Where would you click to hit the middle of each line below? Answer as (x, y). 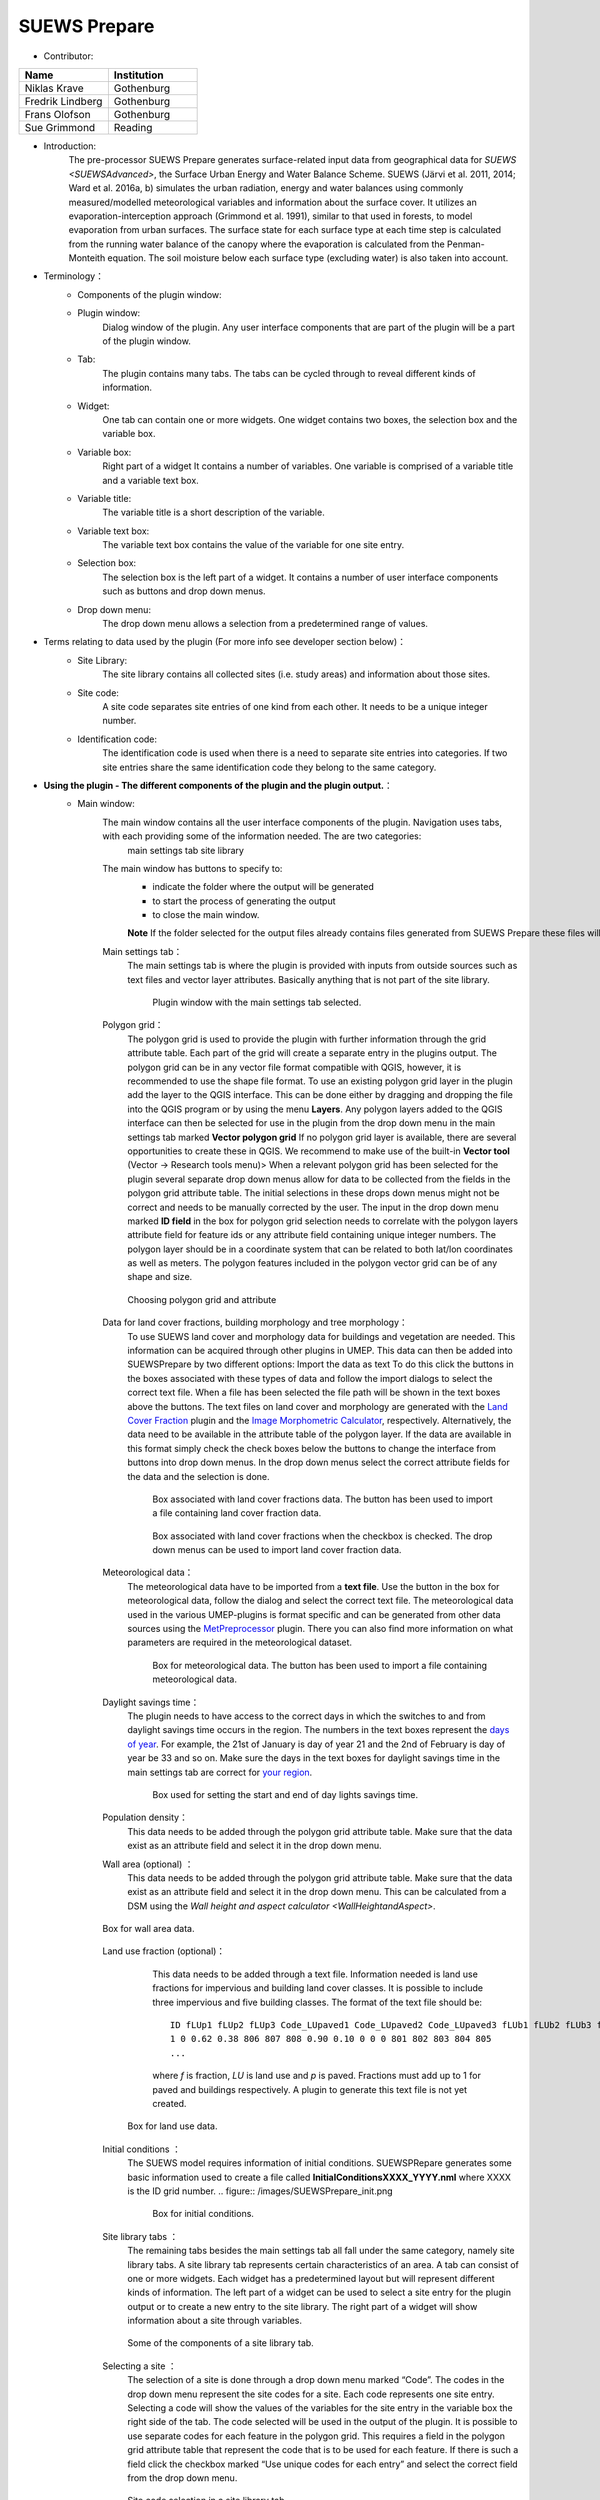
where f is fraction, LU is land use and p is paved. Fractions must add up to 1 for (317, 2076)
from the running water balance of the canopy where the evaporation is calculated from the (256, 244)
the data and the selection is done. (198, 1476)
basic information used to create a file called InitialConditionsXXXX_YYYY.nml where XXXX (319, 2177)
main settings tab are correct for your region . (220, 1772)
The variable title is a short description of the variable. (213, 512)
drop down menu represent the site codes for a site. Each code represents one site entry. (311, 2394)
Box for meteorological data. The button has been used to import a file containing (320, 1665)
